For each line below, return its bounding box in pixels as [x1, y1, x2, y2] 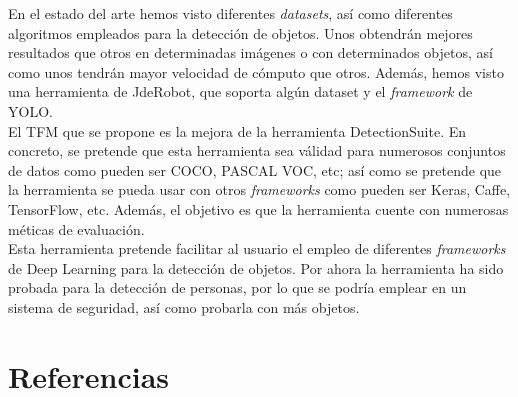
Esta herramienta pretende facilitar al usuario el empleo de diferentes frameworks [8, 238, 506, 259]
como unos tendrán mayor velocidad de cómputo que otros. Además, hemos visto [8, 61, 504, 82]
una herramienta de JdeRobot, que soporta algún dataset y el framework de [8, 81, 473, 102]
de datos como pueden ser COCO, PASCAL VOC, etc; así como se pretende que [8, 159, 502, 180]
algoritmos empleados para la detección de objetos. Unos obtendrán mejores [8, 22, 473, 43]
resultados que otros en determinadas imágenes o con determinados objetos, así [8, 42, 493, 63]
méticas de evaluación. [8, 218, 145, 239]
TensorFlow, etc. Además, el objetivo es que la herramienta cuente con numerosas [8, 198, 509, 219]
